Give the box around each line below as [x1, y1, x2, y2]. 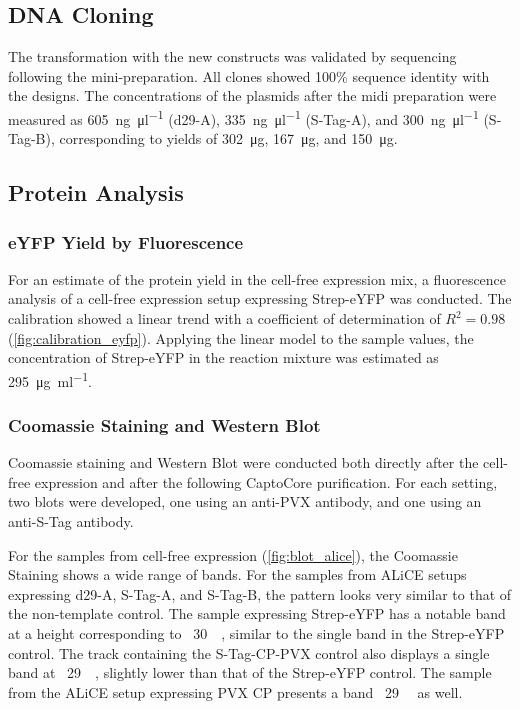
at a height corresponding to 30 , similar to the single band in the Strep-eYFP [8, 623, 505, 644]
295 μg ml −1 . [8, 367, 92, 391]
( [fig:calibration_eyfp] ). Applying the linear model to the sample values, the [8, 327, 474, 348]
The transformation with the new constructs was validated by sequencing [8, 46, 457, 67]
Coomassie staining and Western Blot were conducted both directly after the [8, 452, 479, 473]
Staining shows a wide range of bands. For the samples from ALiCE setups [8, 564, 467, 585]
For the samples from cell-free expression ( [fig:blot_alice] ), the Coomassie [8, 544, 458, 565]
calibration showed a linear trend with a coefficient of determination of [8, 308, 441, 329]
